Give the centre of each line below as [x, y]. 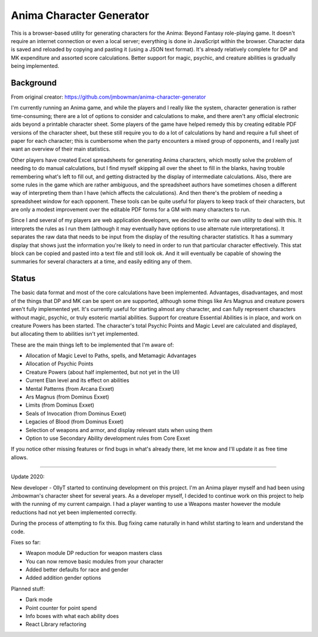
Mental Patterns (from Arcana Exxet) [70, 388]
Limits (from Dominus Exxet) [60, 405]
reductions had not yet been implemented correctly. [74, 512]
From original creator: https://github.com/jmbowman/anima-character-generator [108, 97]
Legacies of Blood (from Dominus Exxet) [74, 422]
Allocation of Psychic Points [59, 364]
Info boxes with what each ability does [72, 616]
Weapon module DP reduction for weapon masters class [94, 553]
